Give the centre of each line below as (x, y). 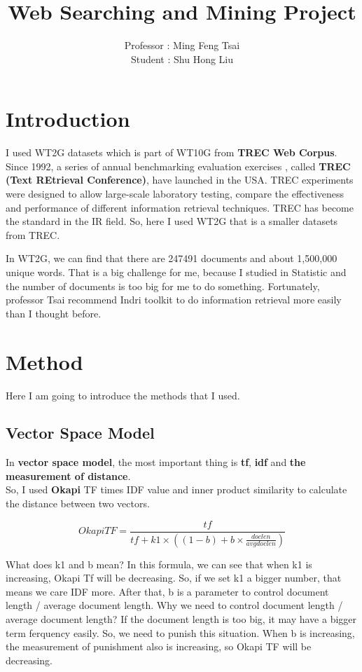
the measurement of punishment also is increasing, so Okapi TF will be (159, 646)
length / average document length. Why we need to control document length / (174, 605)
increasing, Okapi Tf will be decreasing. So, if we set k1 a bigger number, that (174, 578)
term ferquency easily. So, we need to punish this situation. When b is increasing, (180, 632)
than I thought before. (54, 313)
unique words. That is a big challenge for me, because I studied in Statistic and (176, 272)
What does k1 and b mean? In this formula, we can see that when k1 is (159, 564)
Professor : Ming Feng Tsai (182, 45)
